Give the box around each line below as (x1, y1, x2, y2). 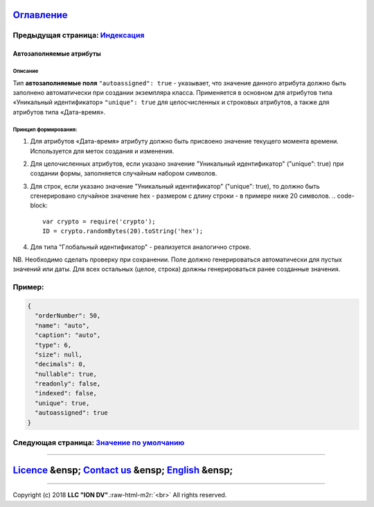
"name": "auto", (35, 321, 90, 329)
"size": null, (35, 350, 83, 359)
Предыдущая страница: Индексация (12, 31, 145, 40)
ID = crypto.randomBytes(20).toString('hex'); (42, 227, 204, 235)
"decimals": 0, (35, 361, 87, 368)
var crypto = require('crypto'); (42, 217, 156, 225)
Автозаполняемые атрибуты (12, 49, 101, 58)
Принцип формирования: (12, 126, 78, 133)
